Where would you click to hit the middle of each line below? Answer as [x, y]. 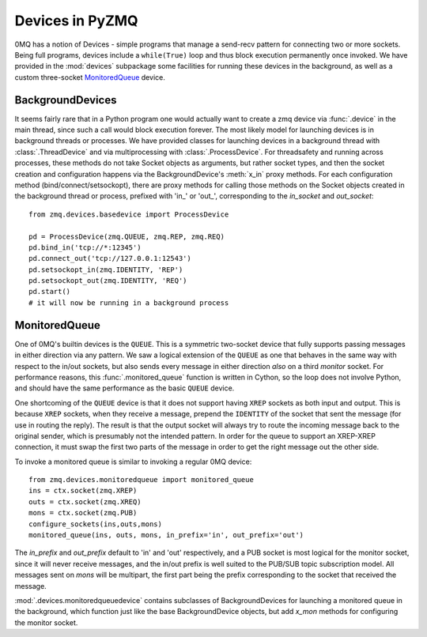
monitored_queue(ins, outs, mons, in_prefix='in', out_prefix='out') [166, 535]
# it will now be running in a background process [129, 303]
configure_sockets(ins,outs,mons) [95, 524]
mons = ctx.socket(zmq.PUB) [83, 513]
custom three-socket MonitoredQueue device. [90, 77]
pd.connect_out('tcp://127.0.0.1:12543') [110, 258]
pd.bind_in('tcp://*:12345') [85, 247]
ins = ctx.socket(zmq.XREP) [83, 491]
